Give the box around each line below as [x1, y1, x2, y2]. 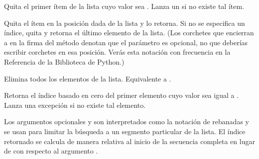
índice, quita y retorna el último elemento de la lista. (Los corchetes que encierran [4, 27, 254, 38]
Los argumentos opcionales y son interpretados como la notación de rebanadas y [4, 116, 249, 127]
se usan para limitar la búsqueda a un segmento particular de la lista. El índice [4, 126, 246, 136]
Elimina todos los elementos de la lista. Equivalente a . [4, 73, 171, 83]
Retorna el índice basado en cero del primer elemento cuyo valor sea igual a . [4, 90, 239, 100]
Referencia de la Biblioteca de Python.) [4, 56, 125, 67]
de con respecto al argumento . [4, 146, 98, 156]
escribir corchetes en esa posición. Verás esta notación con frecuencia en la [4, 47, 231, 57]
